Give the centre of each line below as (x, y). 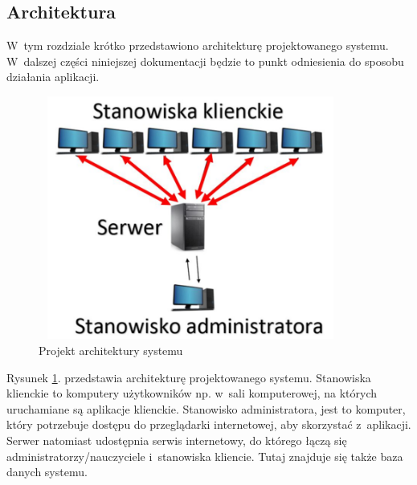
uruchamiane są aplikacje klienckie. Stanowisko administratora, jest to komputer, (206, 408)
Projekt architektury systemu (111, 350)
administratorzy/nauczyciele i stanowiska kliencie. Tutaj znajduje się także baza (205, 456)
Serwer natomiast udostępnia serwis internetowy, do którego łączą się (177, 440)
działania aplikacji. (53, 77)
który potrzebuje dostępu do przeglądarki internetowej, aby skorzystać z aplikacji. (209, 424)
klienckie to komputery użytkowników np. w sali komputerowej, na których (192, 393)
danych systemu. (47, 472)
